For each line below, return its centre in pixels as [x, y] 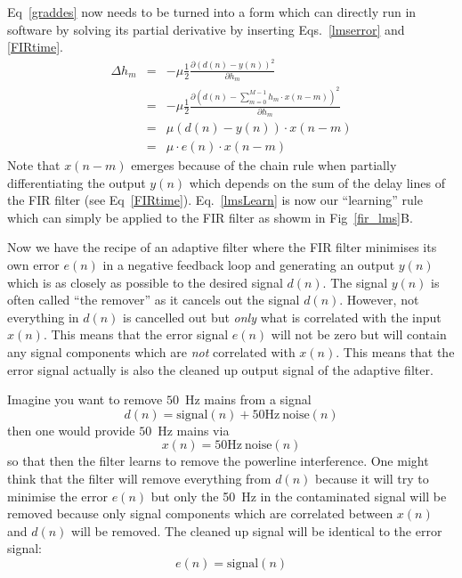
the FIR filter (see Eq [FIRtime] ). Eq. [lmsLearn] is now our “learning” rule [215, 200]
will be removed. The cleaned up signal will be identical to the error [257, 530]
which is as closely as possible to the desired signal [145, 282]
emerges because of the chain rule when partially [264, 165]
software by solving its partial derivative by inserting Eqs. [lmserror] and [206, 29]
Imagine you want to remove [85, 399]
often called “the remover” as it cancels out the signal [154, 300]
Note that [34, 165]
